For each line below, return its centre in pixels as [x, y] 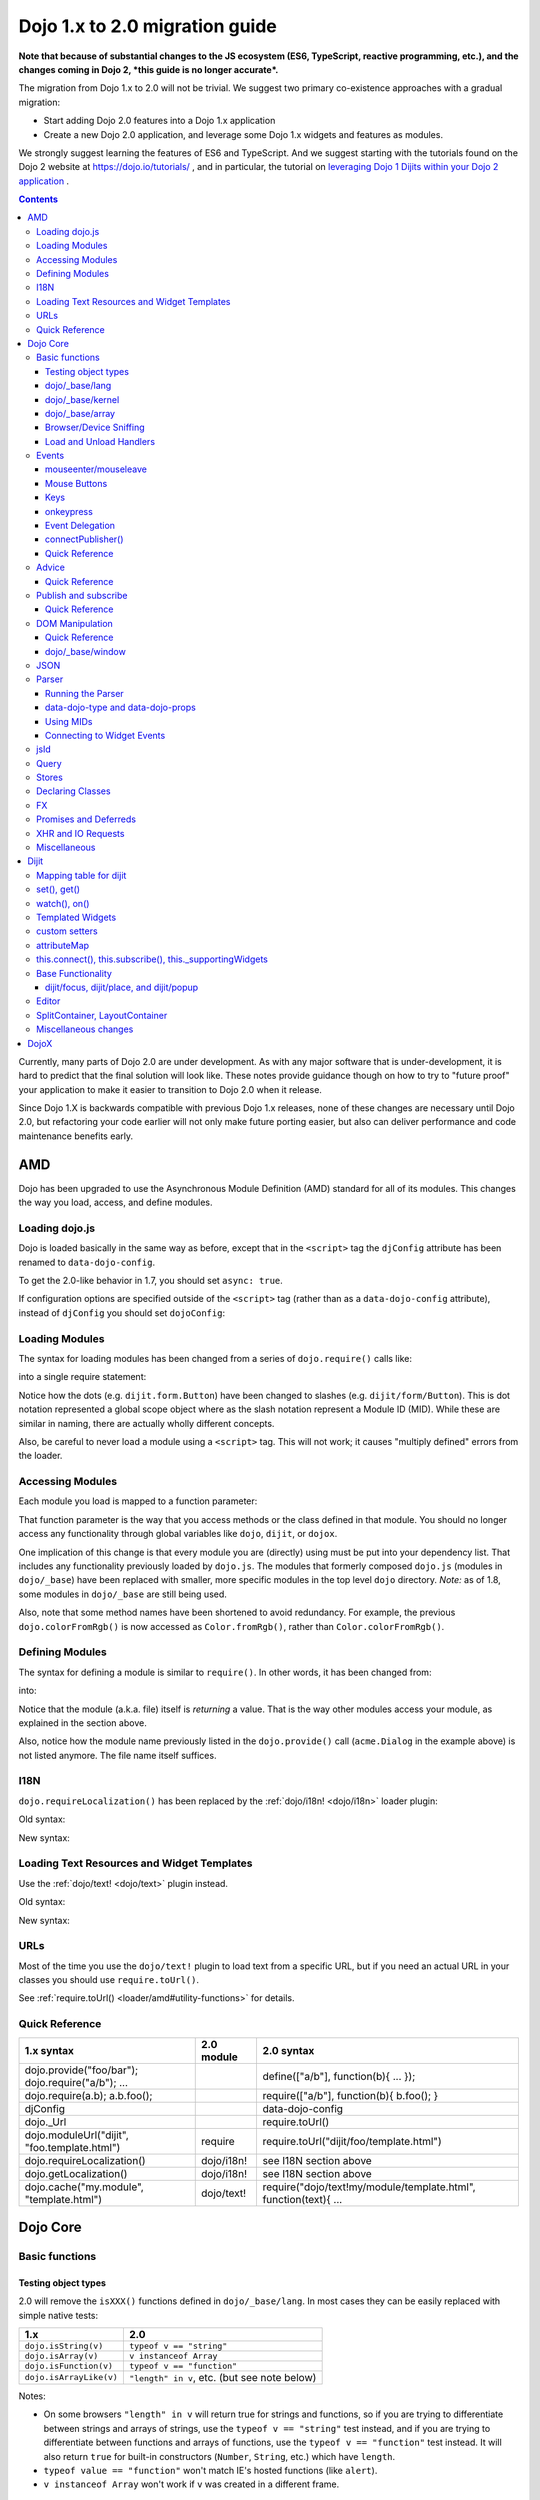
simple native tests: [58, 2315]
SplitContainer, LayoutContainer [102, 1015]
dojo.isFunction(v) [69, 2365]
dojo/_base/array [80, 413]
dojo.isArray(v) [61, 2355]
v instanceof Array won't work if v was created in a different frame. [191, 2484]
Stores [50, 777]
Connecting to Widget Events [105, 735]
